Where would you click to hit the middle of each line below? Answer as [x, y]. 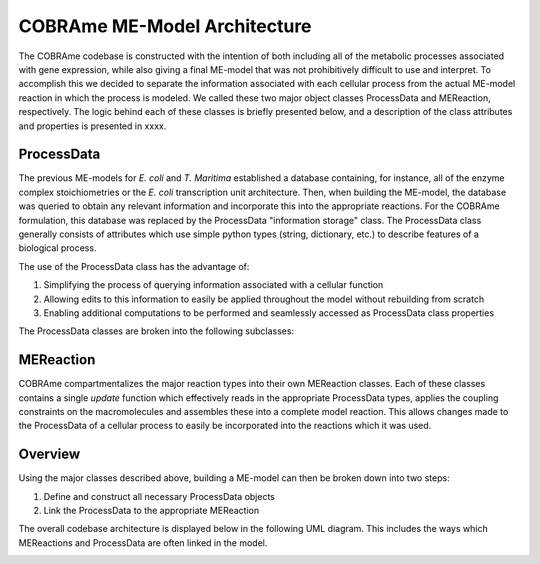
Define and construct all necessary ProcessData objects [159, 496]
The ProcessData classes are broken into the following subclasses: [156, 331]
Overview [49, 454]
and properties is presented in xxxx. [92, 126]
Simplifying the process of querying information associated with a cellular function [213, 285]
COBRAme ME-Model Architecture [165, 26]
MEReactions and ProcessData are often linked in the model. [143, 542]
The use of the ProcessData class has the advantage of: [134, 266]
